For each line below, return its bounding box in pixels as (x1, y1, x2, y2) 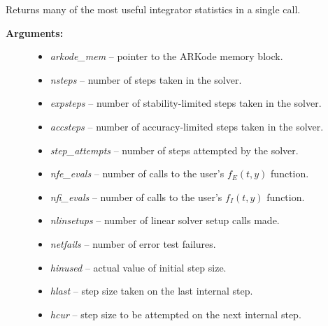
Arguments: (6, 25, 64, 40)
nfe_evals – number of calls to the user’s (50, 166, 224, 181)
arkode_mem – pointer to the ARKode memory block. (50, 49, 283, 64)
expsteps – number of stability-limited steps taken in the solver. (50, 96, 322, 110)
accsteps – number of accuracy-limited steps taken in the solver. (50, 119, 324, 133)
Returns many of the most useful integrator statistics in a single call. (6, 2, 301, 16)
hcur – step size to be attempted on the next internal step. (50, 306, 301, 321)
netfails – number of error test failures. (50, 236, 216, 251)
